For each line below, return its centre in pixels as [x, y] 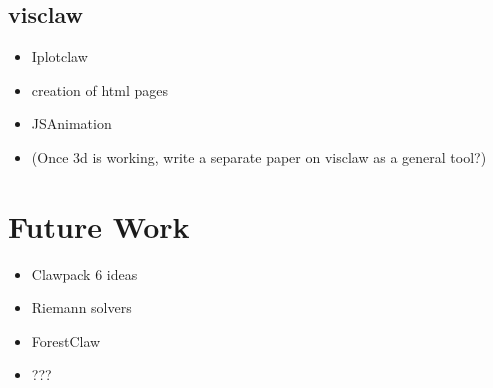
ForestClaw [66, 340]
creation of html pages [100, 89]
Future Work [99, 225]
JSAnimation [71, 123]
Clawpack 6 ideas [84, 273]
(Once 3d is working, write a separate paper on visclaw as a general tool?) [259, 156]
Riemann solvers [81, 307]
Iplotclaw [59, 56]
